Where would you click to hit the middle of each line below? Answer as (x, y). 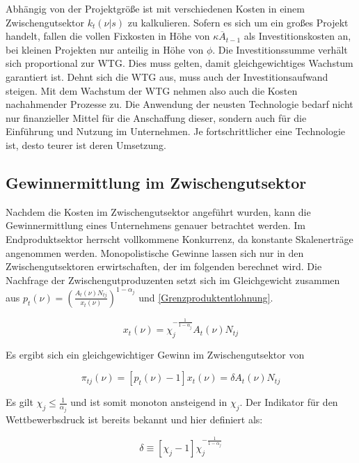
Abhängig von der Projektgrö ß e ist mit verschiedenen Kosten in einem (155, 8)
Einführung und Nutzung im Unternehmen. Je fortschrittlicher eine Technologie (175, 131)
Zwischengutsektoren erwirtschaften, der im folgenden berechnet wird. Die (164, 266)
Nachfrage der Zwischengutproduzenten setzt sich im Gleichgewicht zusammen (173, 280)
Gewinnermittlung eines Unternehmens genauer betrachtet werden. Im (155, 225)
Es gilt (19, 402)
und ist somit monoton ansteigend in (149, 402)
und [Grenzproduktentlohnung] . (206, 297)
